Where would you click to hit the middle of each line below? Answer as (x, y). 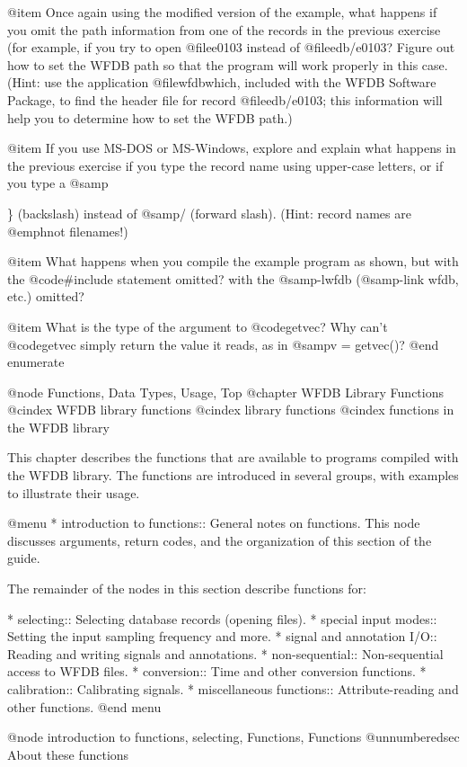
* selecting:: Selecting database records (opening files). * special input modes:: (222, 618)
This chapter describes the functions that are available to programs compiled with (233, 457)
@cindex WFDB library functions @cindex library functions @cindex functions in (231, 410)
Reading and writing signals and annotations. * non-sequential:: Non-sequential (225, 653)
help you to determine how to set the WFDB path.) (150, 117)
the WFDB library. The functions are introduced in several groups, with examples (233, 475)
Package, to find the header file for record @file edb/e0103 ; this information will (225, 99)
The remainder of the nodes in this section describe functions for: (187, 589)
